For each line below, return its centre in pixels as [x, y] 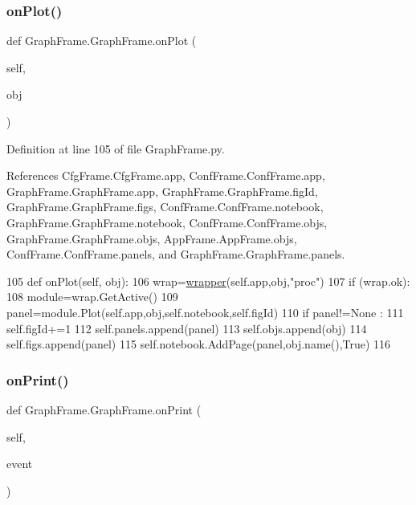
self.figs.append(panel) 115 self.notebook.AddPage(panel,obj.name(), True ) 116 [199, 344]
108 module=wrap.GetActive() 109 [92, 297]
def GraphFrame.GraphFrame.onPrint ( [104, 409]
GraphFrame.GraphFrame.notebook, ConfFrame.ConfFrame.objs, [167, 222]
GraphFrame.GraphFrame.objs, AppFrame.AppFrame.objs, [152, 238]
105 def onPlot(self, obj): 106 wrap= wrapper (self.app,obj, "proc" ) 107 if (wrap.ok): [208, 281]
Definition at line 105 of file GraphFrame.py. [116, 148]
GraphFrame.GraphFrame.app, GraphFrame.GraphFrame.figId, [162, 191]
